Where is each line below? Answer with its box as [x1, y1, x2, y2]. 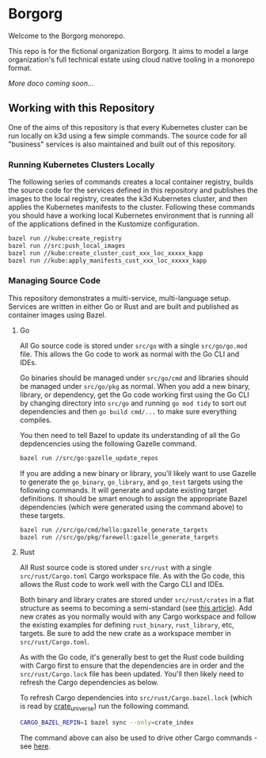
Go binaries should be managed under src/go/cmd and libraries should [19, 373, 249, 383]
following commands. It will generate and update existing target [19, 485, 227, 495]
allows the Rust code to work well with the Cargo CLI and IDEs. [19, 580, 225, 589]
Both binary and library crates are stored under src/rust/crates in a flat [19, 595, 255, 604]
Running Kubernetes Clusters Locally [8, 159, 155, 170]
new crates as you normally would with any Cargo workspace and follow [19, 611, 256, 622]
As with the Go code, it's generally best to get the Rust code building [19, 653, 245, 662]
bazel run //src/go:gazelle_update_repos [19, 454, 158, 462]
